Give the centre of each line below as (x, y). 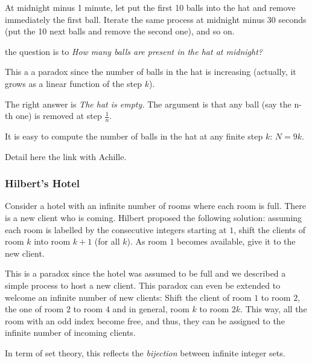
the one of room (34, 309)
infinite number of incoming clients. (70, 332)
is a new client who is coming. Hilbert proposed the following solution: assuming (154, 217)
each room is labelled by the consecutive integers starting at (116, 229)
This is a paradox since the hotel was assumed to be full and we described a (145, 273)
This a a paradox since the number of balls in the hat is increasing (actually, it (151, 72)
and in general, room (151, 309)
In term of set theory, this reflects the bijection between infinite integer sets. (145, 352)
